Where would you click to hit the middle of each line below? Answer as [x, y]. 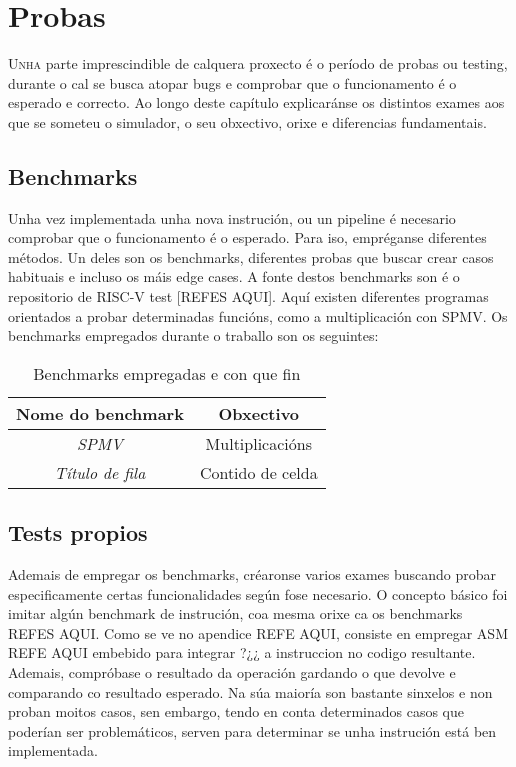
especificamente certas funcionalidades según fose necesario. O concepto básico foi [258, 593]
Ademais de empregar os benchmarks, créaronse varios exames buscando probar [252, 574]
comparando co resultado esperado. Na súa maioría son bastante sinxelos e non [250, 691]
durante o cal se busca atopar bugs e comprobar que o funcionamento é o [232, 82]
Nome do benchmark [100, 413]
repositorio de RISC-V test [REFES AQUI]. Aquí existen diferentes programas [248, 296]
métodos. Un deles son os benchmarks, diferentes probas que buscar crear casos [251, 256]
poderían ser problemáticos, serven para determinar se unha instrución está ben [252, 730]
